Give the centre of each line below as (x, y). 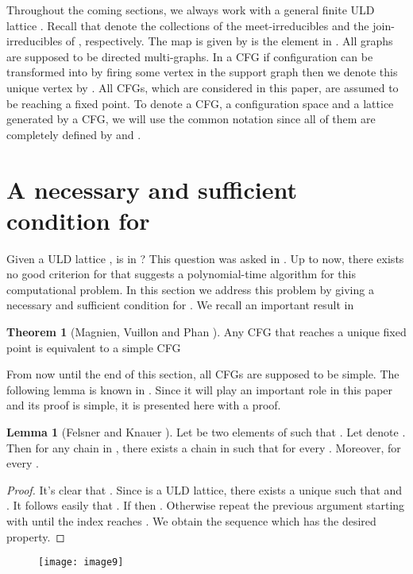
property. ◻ (36, 536)
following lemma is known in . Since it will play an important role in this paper (200, 389)
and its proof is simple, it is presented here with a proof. (144, 405)
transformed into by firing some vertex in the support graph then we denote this (202, 72)
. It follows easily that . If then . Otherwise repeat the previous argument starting (206, 505)
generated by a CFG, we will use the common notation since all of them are (191, 119)
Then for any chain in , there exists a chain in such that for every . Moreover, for (204, 447)
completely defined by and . (74, 134)
